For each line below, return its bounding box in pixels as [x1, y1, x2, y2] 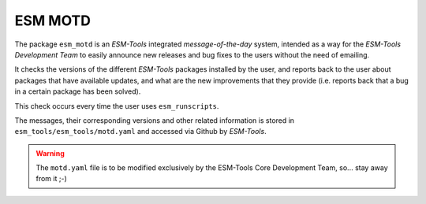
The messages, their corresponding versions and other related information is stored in [14, 115, 295, 125]
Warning [35, 148, 65, 158]
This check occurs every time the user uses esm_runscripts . [14, 101, 219, 110]
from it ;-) [35, 174, 67, 184]
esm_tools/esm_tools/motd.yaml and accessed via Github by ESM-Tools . [14, 127, 267, 136]
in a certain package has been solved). [14, 87, 141, 96]
